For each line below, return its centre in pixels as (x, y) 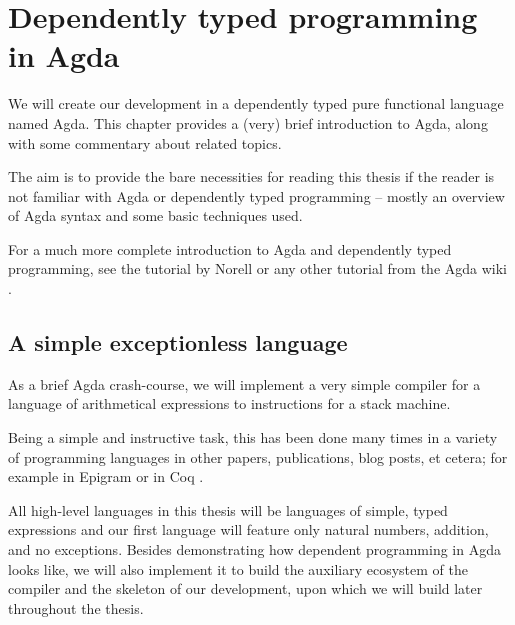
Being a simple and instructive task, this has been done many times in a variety (253, 437)
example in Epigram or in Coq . (106, 476)
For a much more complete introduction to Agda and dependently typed (230, 248)
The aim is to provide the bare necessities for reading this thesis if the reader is (251, 176)
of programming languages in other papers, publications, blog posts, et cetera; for (258, 456)
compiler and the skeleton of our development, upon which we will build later (245, 588)
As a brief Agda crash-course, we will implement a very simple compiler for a (244, 383)
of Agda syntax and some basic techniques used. (155, 215)
